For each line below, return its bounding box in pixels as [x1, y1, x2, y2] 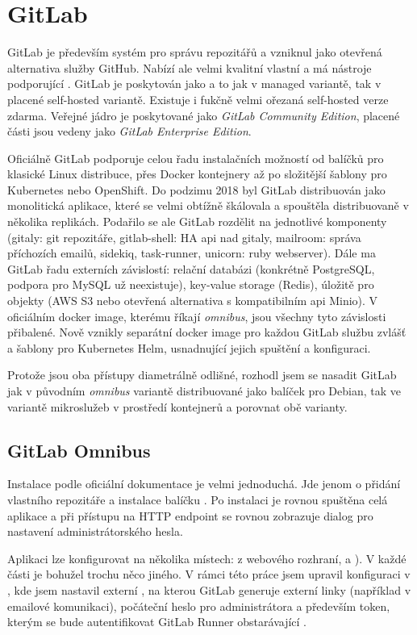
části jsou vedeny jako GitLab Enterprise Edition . [7, 123, 252, 140]
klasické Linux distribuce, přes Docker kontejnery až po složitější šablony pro [7, 165, 387, 182]
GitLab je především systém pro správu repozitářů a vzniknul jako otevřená [7, 44, 382, 61]
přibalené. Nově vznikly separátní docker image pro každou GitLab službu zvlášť [7, 324, 407, 340]
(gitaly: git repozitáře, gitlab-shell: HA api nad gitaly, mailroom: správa [7, 228, 361, 245]
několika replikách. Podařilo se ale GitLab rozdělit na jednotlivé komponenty [7, 213, 387, 230]
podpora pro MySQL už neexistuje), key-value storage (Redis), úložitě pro [7, 276, 374, 293]
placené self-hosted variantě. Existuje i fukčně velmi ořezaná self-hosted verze [7, 90, 389, 107]
